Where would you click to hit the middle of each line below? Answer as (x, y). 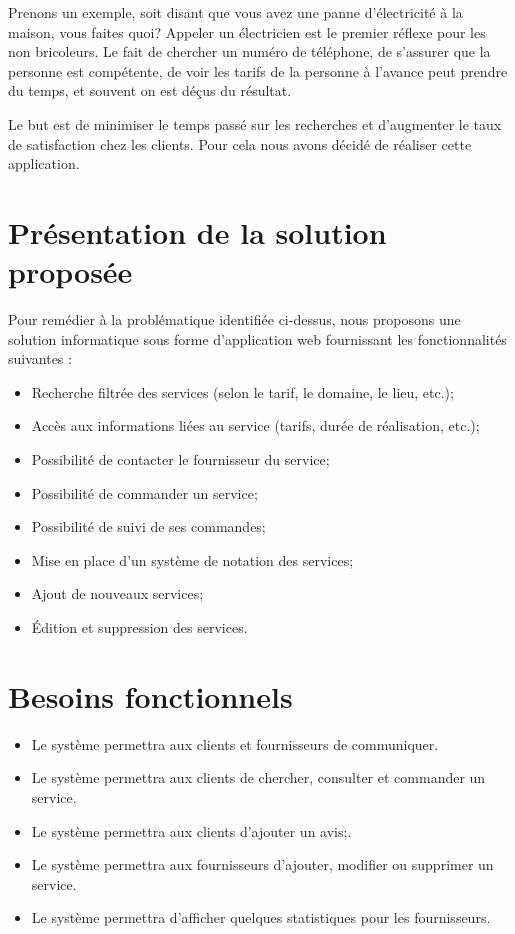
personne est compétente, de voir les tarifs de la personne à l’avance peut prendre (258, 70)
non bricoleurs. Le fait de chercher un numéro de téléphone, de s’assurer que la (249, 51)
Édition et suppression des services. (139, 627)
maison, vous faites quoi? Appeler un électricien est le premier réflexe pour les (247, 31)
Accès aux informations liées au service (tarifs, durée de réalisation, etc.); (255, 425)
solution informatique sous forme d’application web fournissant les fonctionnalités (257, 338)
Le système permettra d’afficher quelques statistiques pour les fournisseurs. (261, 917)
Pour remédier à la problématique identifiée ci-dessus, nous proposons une (234, 319)
